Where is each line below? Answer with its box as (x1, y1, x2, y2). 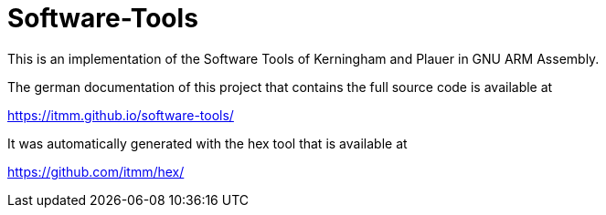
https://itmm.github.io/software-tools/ (7, 107, 234, 123)
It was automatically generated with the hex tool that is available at (7, 135, 408, 151)
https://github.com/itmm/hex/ (7, 163, 185, 179)
